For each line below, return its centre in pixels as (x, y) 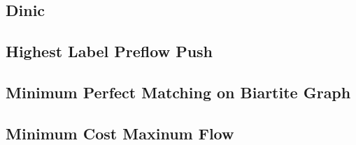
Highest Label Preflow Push (109, 51)
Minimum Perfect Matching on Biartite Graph (178, 92)
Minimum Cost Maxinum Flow (120, 133)
